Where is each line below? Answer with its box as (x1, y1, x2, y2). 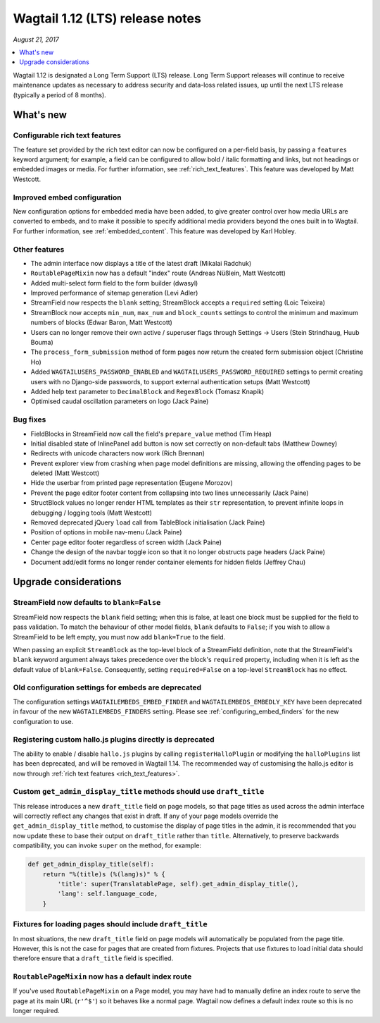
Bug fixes (13, 415, 46, 424)
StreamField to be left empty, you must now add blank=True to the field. (13, 632, 226, 641)
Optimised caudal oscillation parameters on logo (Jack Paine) (30, 397, 209, 405)
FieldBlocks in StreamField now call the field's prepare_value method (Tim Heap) (30, 429, 272, 438)
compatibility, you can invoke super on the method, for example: (13, 841, 202, 850)
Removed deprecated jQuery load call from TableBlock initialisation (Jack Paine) (30, 518, 265, 527)
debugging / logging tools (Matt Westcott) (30, 508, 153, 517)
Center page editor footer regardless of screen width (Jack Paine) (30, 538, 222, 546)
